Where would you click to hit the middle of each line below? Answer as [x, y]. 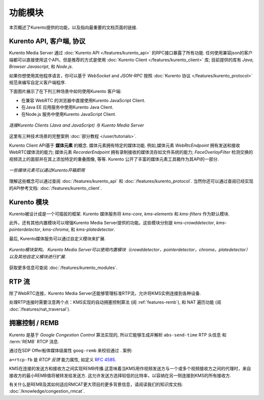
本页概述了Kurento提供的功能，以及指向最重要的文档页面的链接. [73, 27]
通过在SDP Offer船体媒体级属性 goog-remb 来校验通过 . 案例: [71, 351]
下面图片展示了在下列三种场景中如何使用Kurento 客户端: [65, 91]
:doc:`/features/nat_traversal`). [40, 309]
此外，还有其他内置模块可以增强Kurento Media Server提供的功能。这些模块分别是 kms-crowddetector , [112, 223]
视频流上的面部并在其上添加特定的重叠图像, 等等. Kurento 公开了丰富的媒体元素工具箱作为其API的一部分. [114, 159]
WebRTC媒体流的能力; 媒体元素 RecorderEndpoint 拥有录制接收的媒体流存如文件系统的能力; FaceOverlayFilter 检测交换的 [131, 152]
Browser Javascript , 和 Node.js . [41, 67]
